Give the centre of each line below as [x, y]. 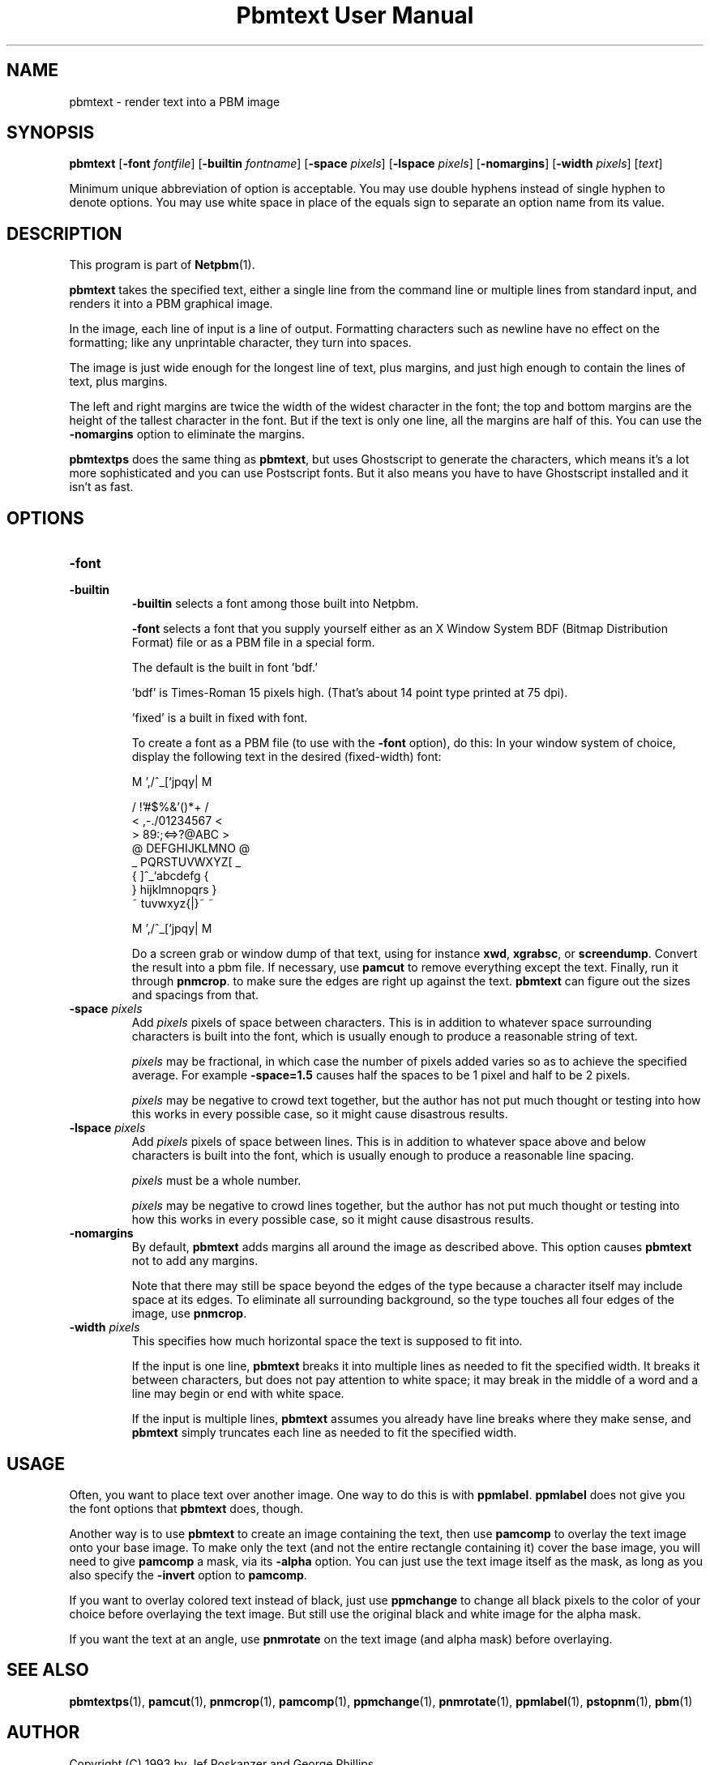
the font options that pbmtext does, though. [186, 1508]
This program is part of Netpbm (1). [162, 265]
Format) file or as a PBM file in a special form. [253, 643]
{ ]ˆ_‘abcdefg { [170, 876]
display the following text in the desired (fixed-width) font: [287, 757]
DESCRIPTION [64, 233]
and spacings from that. [195, 995]
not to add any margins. [195, 1261]
